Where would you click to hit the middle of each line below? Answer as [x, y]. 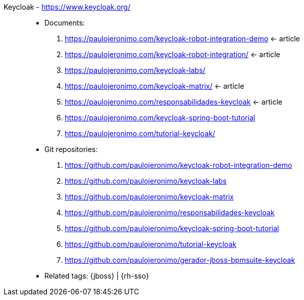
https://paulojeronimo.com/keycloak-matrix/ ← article [155, 86]
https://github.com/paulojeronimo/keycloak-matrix [149, 197]
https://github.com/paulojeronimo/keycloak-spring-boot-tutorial [172, 228]
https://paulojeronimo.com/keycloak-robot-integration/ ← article [173, 54]
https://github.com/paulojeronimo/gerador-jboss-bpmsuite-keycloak [180, 260]
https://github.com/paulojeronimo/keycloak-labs [146, 181]
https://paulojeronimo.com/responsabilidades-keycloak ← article [174, 102]
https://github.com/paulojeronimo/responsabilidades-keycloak [170, 212]
